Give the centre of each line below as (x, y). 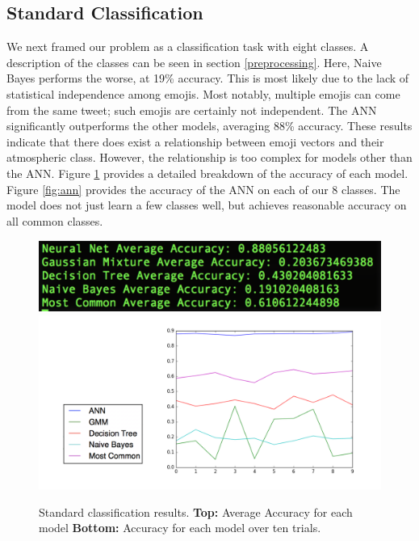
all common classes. (55, 220)
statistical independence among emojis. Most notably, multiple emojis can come (203, 93)
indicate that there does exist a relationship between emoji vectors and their (195, 141)
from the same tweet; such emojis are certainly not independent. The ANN (192, 110)
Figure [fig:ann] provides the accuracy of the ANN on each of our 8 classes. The (203, 189)
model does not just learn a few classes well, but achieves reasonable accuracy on (207, 205)
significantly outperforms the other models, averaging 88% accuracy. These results (209, 126)
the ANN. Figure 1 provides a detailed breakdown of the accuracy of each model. (207, 173)
